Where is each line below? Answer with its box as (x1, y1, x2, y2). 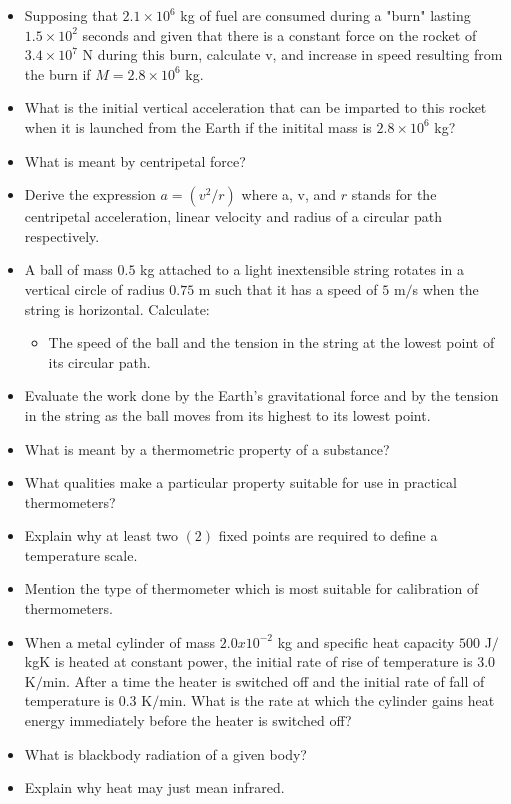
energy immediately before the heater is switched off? (24, 710, 352, 731)
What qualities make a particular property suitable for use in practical (24, 472, 457, 493)
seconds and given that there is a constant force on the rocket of (82, 24, 477, 45)
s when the (412, 278, 479, 299)
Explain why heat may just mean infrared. (24, 777, 285, 798)
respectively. (24, 225, 100, 246)
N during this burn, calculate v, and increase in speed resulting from (82, 44, 503, 65)
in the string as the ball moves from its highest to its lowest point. (24, 404, 431, 425)
